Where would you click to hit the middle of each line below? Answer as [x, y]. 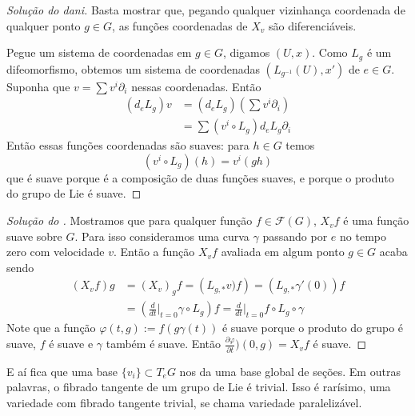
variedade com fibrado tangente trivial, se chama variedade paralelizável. [184, 402]
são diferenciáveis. [312, 25]
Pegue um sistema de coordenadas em [99, 52]
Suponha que [38, 86]
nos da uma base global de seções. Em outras [290, 371]
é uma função [376, 220]
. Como [330, 52]
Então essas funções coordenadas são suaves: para [128, 145]
